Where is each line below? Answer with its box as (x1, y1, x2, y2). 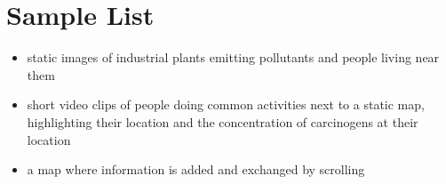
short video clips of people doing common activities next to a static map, (27, 95, 425, 114)
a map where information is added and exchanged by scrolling (27, 160, 365, 179)
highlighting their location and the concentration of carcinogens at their (27, 112, 418, 131)
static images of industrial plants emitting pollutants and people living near (27, 48, 440, 67)
